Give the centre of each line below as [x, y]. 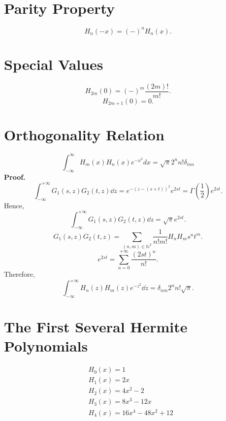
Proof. [15, 177]
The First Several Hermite [96, 327]
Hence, [14, 205]
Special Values [54, 64]
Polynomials [46, 346]
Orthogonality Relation [84, 135]
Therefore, [19, 274]
